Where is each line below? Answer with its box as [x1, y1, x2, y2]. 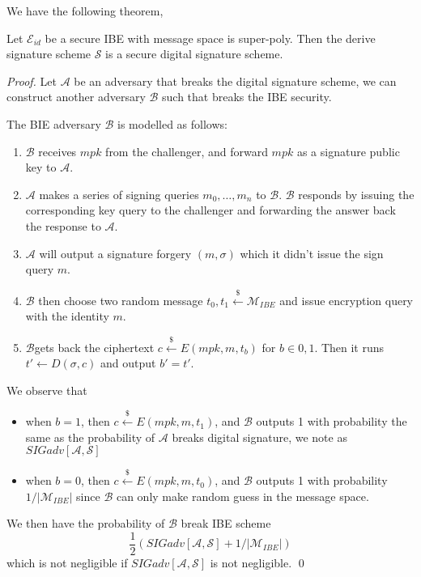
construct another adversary [6, 88, 146, 105]
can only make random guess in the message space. [116, 487, 369, 504]
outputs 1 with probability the [256, 413, 407, 430]
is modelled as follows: [117, 115, 228, 132]
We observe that [6, 381, 87, 398]
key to [25, 159, 57, 176]
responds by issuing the [298, 185, 415, 202]
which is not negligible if [6, 554, 128, 571]
